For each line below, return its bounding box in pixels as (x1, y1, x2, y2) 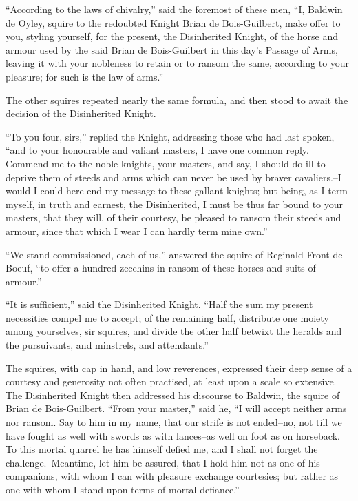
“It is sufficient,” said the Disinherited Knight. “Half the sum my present (6, 297, 313, 311)
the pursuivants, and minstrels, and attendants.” (6, 338, 209, 352)
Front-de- (306, 247, 346, 261)
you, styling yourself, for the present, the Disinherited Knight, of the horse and (6, 29, 339, 43)
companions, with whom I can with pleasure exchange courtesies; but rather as (6, 469, 339, 483)
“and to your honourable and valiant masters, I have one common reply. (6, 143, 309, 157)
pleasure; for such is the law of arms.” (6, 69, 164, 83)
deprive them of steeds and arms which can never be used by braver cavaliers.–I (6, 170, 341, 184)
